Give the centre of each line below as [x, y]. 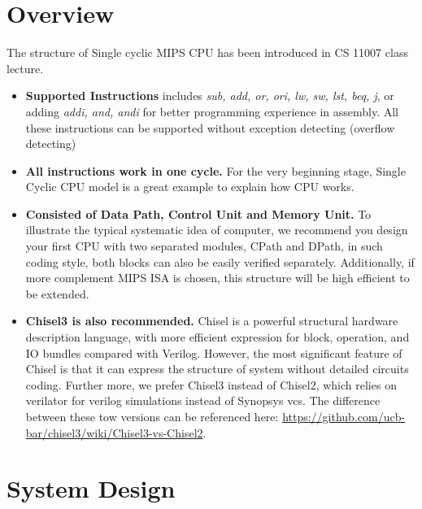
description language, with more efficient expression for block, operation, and [218, 337]
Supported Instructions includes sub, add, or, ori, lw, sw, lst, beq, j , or [210, 96]
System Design [91, 488]
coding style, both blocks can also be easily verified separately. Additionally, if [220, 261]
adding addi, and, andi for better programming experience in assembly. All [212, 111]
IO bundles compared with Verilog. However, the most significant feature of [214, 352]
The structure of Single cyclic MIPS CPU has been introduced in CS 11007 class [207, 52]
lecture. [25, 68]
